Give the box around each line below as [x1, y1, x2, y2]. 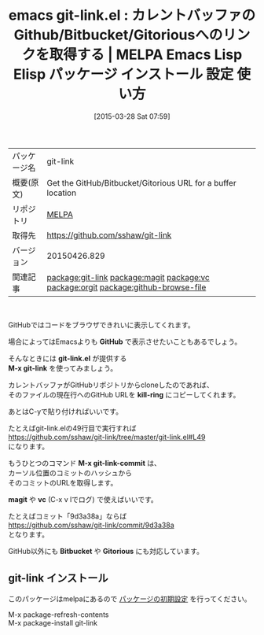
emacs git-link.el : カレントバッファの [8, 6, 256, 24]
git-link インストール [8, 571, 108, 585]
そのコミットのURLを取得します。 [8, 478, 118, 487]
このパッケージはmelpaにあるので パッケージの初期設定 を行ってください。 [8, 594, 251, 604]
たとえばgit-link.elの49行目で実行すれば [8, 423, 137, 433]
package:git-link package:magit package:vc [46, 271, 210, 282]
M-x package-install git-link [8, 618, 98, 627]
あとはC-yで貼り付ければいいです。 [8, 406, 123, 416]
